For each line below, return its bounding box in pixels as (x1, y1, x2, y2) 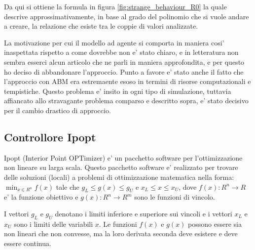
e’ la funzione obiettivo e (4, 192, 78, 202)
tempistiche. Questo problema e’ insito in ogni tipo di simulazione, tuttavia (4, 85, 231, 96)
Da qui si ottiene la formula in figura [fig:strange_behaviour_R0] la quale (4, 1, 227, 11)
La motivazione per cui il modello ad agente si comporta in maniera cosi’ (4, 37, 224, 47)
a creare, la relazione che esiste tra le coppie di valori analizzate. (4, 21, 198, 31)
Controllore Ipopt (4, 129, 96, 144)
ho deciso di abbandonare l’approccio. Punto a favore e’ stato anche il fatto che (4, 66, 244, 77)
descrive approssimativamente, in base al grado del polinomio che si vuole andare (4, 11, 249, 21)
